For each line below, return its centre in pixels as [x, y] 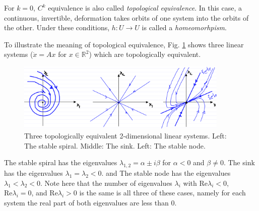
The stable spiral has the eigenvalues [61, 162]
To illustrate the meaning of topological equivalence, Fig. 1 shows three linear [124, 44]
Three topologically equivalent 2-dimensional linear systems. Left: [125, 136]
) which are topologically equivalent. [145, 54]
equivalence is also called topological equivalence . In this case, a [145, 8]
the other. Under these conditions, [57, 27]
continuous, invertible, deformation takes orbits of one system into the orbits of [126, 17]
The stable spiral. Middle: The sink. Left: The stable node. [115, 145]
